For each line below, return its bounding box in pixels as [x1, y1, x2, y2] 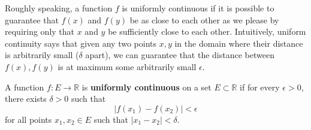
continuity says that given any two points [5, 37, 157, 49]
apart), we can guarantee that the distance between [85, 49, 274, 61]
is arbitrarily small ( [5, 49, 79, 61]
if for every [240, 80, 280, 93]
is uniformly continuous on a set [81, 80, 212, 93]
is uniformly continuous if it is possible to [122, 2, 274, 14]
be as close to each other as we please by [129, 13, 279, 26]
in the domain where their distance [174, 37, 303, 49]
